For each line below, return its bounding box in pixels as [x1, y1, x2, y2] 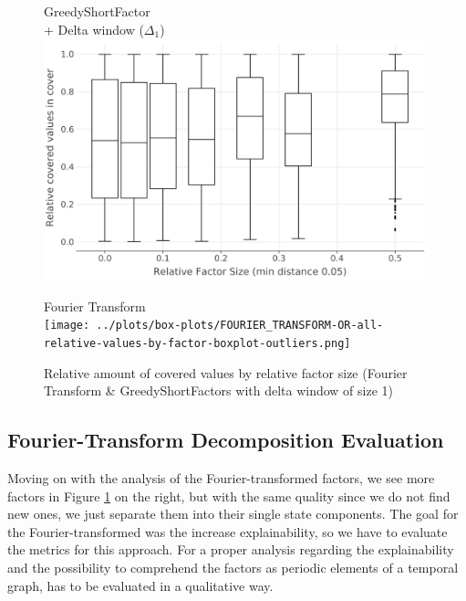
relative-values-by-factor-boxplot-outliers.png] [44, 337, 351, 351]
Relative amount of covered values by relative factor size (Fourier [44, 363, 408, 382]
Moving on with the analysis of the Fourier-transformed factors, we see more [7, 469, 435, 488]
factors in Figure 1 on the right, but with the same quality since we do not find [7, 486, 450, 505]
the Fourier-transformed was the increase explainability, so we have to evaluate [7, 522, 448, 541]
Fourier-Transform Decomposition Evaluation [7, 426, 444, 454]
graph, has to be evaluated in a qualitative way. [7, 575, 274, 595]
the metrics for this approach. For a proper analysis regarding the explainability [7, 540, 454, 559]
